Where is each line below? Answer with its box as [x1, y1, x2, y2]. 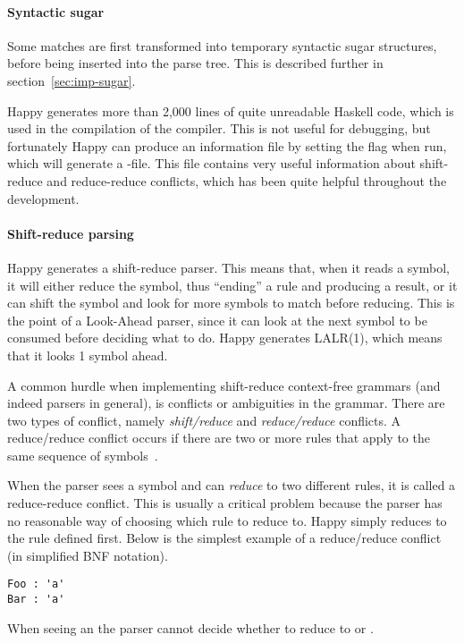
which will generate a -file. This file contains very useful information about [7, 154, 416, 173]
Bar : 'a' [7, 593, 65, 606]
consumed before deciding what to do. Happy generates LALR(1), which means [7, 328, 443, 347]
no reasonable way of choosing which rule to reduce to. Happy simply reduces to [7, 511, 447, 529]
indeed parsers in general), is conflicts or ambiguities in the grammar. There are [7, 393, 445, 412]
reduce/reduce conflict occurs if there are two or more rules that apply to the [7, 428, 430, 447]
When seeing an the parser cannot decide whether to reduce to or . [7, 618, 374, 637]
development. [7, 189, 80, 207]
